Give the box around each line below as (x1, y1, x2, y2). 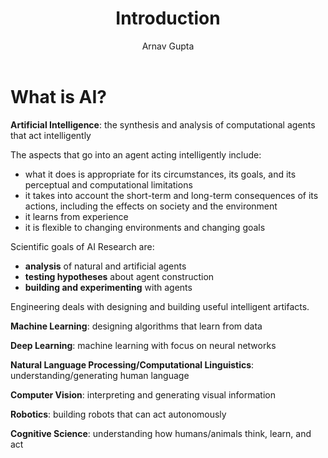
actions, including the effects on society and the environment (24, 200, 278, 212)
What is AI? (10, 85, 107, 108)
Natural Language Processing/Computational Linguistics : (10, 358, 255, 371)
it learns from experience (24, 210, 129, 222)
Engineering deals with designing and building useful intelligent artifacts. (10, 300, 310, 312)
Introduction (115, 7, 221, 30)
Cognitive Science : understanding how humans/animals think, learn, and (10, 427, 312, 439)
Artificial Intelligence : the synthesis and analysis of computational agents (10, 118, 316, 131)
